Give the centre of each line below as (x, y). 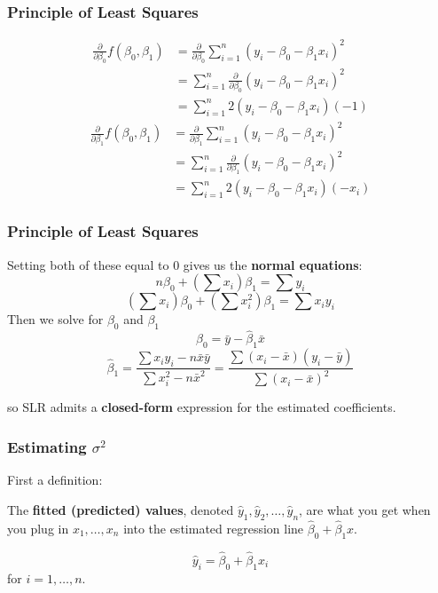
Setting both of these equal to (88, 264)
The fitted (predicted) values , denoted (121, 509)
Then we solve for (55, 319)
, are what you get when (365, 509)
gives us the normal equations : (273, 264)
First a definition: (55, 480)
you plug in (38, 528)
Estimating (47, 446)
